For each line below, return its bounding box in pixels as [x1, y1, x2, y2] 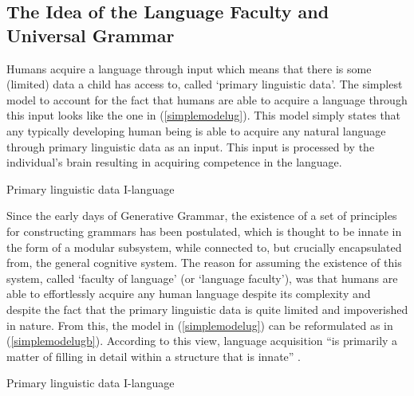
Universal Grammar [6, 22, 175, 47]
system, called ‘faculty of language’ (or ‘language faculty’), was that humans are [6, 269, 398, 286]
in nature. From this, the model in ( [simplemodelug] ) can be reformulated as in [6, 316, 393, 333]
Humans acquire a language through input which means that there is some [6, 60, 372, 76]
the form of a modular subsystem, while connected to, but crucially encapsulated [6, 238, 402, 255]
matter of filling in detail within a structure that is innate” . [6, 347, 301, 364]
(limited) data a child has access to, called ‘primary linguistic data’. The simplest [6, 76, 403, 92]
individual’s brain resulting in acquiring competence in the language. [6, 154, 342, 171]
